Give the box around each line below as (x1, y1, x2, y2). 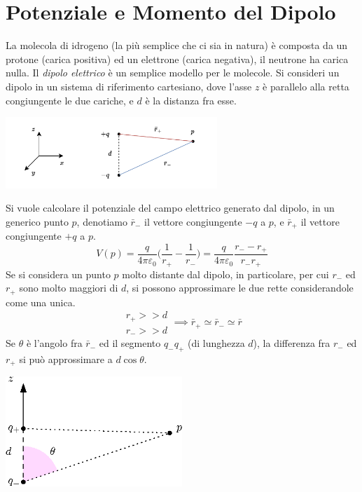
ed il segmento (99, 336, 161, 350)
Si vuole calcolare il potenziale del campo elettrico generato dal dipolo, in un (6, 200, 335, 215)
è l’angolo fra (26, 336, 83, 350)
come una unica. (6, 294, 76, 309)
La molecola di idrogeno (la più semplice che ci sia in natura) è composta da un (6, 38, 348, 53)
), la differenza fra (253, 336, 330, 350)
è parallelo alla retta (263, 78, 349, 93)
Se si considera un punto (6, 266, 111, 281)
